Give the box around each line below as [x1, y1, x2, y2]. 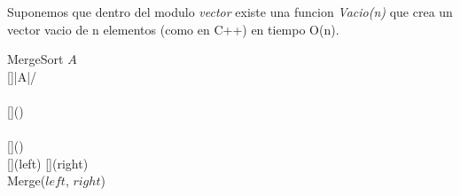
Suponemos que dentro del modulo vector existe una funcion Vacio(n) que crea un [7, 3, 453, 20]
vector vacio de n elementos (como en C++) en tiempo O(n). [7, 20, 339, 38]
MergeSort [7, 50, 64, 68]
